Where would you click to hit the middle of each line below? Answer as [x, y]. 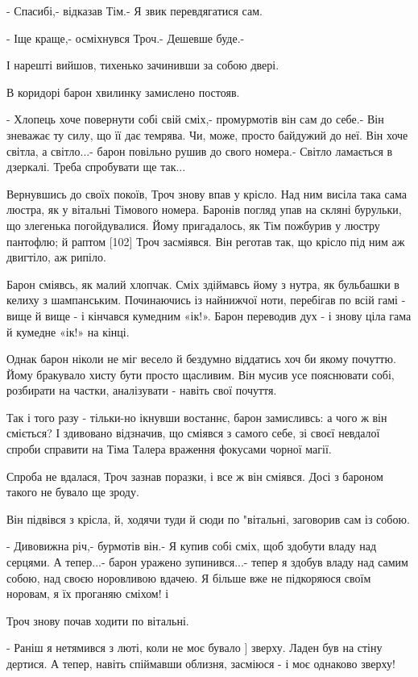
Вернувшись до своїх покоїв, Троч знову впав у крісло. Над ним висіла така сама [207, 193]
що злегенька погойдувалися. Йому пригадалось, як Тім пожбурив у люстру [193, 225]
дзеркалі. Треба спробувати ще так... [96, 167]
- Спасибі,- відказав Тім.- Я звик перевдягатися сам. [135, 10]
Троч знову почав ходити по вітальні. [98, 620]
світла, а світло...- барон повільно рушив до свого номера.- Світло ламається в [200, 150]
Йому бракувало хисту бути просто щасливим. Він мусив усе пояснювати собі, [201, 374]
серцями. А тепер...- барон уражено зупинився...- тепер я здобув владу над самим [207, 562]
